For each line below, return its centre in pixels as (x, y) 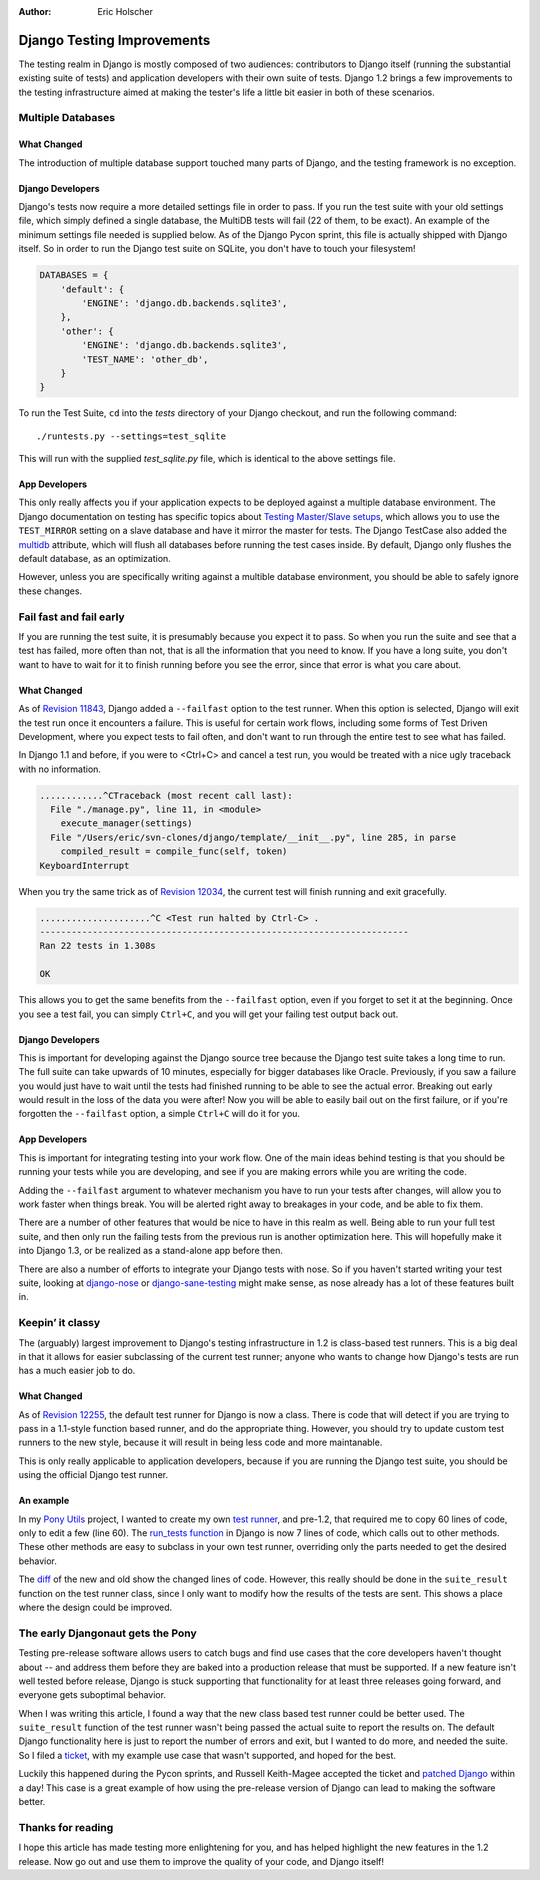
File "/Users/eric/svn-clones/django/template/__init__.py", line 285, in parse (253, 837)
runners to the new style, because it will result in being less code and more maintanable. (200, 1442)
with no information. (60, 769)
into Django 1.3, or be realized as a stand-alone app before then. (151, 1251)
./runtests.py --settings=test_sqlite (131, 436)
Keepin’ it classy (59, 1323)
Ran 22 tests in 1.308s (98, 946)
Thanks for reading (66, 1827)
